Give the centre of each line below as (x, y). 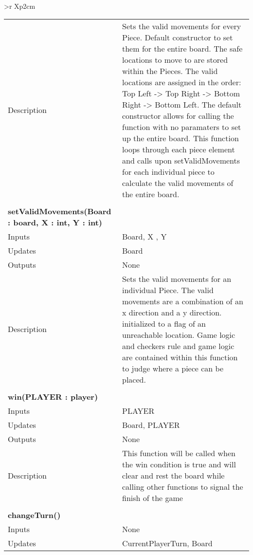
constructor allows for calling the (178, 115)
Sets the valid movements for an (177, 278)
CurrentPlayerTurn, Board (167, 543)
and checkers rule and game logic (178, 346)
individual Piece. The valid (168, 290)
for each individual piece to (168, 171)
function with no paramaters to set (182, 127)
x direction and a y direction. (172, 312)
